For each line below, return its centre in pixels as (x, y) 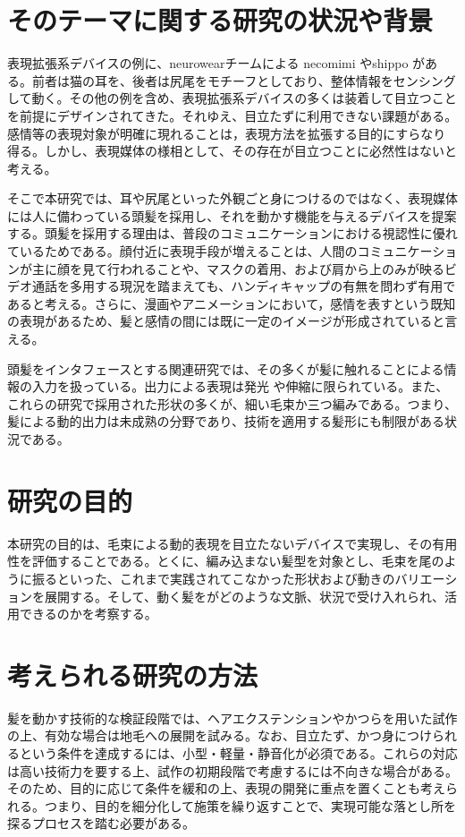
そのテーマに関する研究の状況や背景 (220, 20)
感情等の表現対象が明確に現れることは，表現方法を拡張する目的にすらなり (227, 133)
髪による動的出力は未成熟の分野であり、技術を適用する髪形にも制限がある (226, 421)
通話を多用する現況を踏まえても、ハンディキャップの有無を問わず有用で (244, 286)
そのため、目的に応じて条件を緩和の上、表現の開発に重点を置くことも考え (226, 788)
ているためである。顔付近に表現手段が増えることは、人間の (182, 251)
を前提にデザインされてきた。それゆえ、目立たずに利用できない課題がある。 (232, 115)
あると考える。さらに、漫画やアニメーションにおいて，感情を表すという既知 (232, 303)
